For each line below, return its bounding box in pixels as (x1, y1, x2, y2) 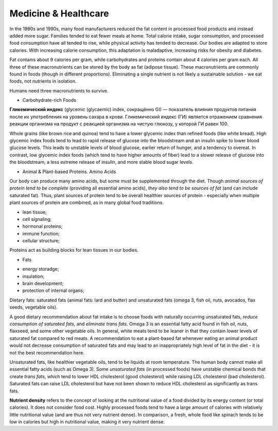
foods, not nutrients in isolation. (9, 78, 77, 84)
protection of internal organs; (22, 288, 84, 294)
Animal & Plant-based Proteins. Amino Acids (22, 168, 116, 175)
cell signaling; (22, 216, 52, 222)
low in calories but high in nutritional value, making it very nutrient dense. (9, 419, 165, 425)
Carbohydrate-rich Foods (22, 97, 77, 103)
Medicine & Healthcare (9, 8, 109, 19)
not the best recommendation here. (9, 349, 85, 355)
